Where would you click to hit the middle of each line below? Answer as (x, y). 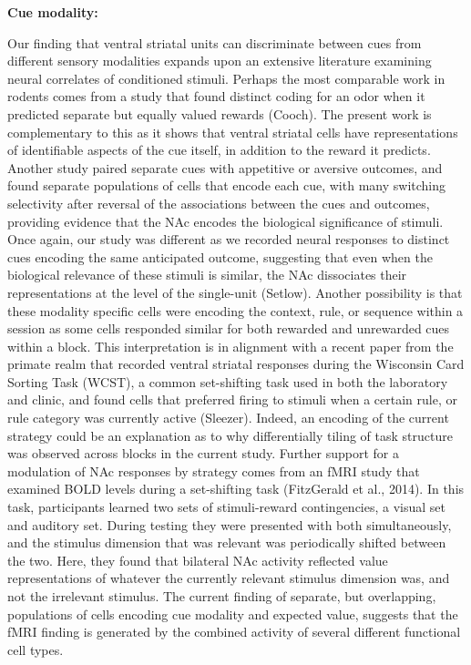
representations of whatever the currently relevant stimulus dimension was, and (229, 578)
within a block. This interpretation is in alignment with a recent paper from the (230, 346)
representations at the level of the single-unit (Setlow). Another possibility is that (235, 292)
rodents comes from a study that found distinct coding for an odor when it (216, 96)
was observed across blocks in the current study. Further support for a (204, 453)
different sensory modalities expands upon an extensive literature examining (220, 61)
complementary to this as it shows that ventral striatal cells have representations (233, 132)
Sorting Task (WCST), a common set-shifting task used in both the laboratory (228, 381)
